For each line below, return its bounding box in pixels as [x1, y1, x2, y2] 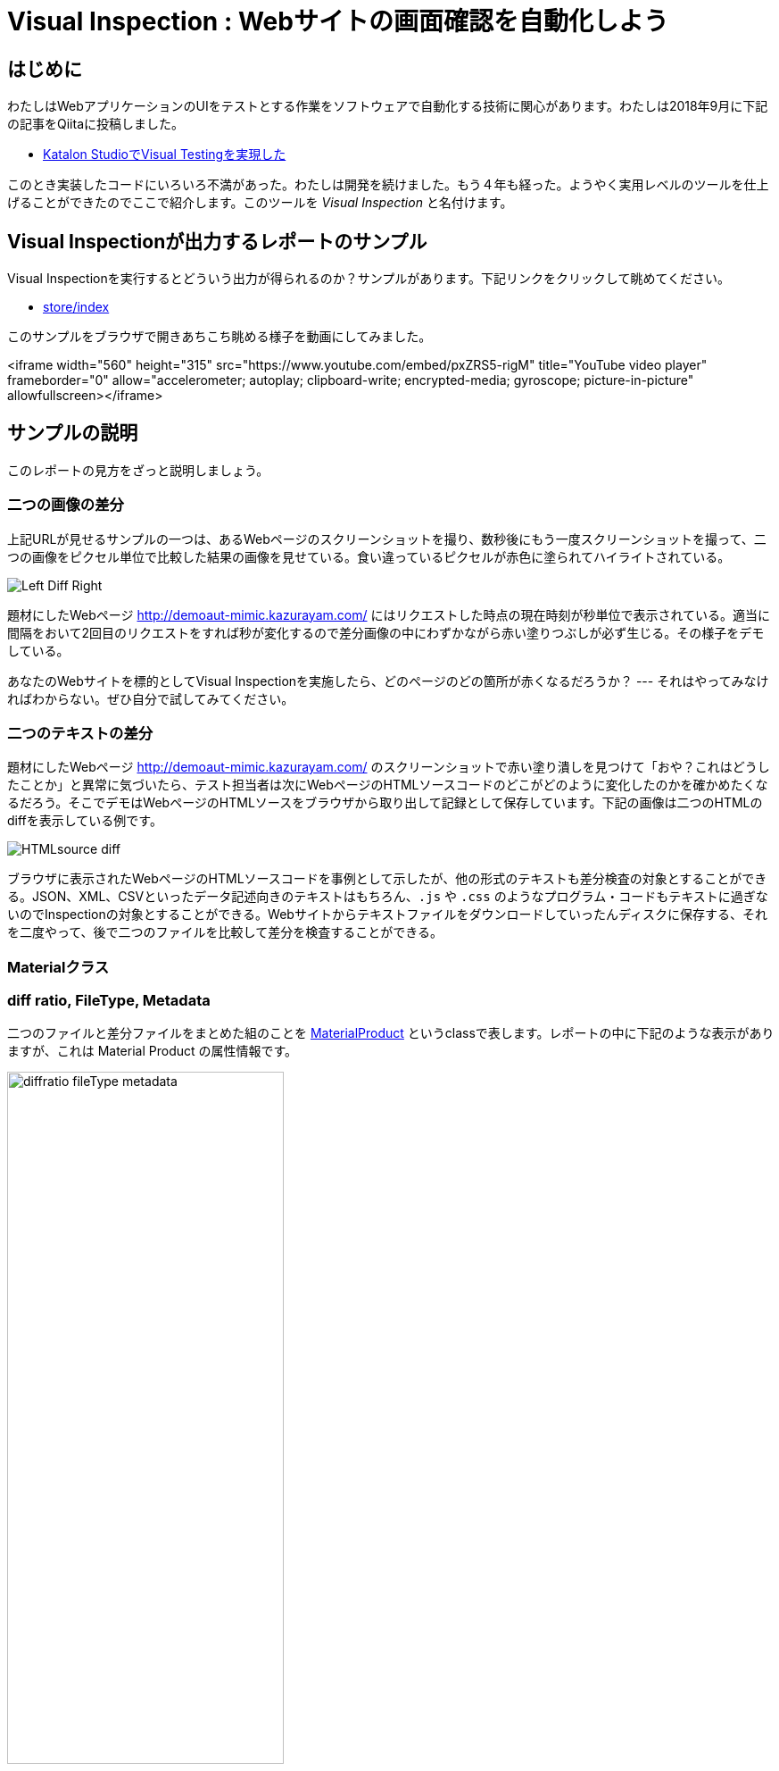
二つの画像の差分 [7, 496, 124, 514]
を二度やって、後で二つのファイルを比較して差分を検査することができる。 [7, 924, 443, 940]
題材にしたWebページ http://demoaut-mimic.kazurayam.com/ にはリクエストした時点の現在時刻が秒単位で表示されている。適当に [7, 606, 771, 622]
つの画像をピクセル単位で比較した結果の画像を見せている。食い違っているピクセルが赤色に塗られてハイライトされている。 [7, 548, 731, 564]
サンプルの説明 [7, 422, 138, 445]
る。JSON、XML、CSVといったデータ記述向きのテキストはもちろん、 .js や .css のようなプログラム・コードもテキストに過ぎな [7, 889, 768, 905]
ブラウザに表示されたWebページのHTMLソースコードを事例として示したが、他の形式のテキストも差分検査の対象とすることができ [7, 871, 767, 887]
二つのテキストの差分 [7, 723, 153, 742]
